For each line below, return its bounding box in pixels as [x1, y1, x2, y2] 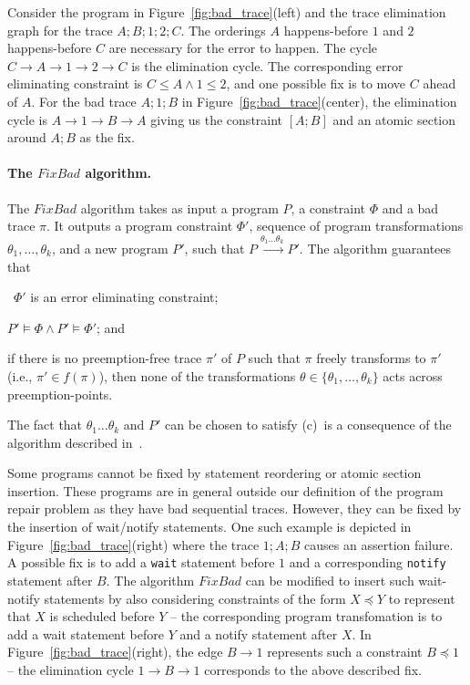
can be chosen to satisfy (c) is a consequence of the [165, 415, 452, 434]
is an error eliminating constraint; [30, 287, 219, 306]
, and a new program [51, 238, 169, 257]
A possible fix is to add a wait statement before [7, 553, 275, 572]
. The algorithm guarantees [299, 238, 452, 257]
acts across [383, 366, 443, 385]
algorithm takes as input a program [80, 198, 279, 217]
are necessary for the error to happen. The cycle [108, 38, 378, 57]
